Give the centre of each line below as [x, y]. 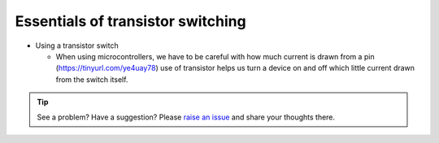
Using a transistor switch [77, 45]
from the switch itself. [92, 79]
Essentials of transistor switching [131, 21]
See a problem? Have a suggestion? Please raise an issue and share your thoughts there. [186, 117]
